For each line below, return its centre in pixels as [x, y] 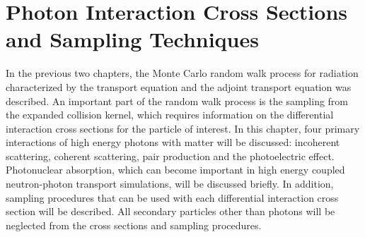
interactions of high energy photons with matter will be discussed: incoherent [173, 142]
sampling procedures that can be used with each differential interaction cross [172, 197]
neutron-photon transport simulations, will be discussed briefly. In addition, [170, 184]
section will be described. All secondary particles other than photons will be [170, 211]
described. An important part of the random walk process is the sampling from [177, 101]
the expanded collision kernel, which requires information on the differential [170, 115]
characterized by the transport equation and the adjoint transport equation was [179, 86]
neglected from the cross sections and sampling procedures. [134, 225]
